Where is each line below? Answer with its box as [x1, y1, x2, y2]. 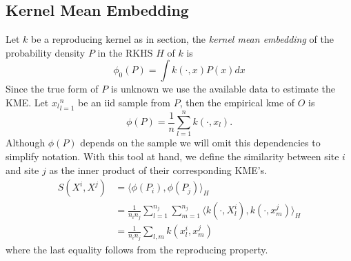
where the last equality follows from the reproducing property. [6, 242, 268, 256]
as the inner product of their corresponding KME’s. [49, 162, 268, 177]
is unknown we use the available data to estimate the [110, 81, 335, 96]
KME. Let [6, 95, 49, 109]
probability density [6, 45, 86, 59]
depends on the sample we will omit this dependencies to [80, 135, 321, 150]
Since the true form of [6, 81, 99, 96]
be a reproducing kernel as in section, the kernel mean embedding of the [31, 32, 334, 46]
